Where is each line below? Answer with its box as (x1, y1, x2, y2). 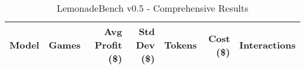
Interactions (239, 38, 296, 51)
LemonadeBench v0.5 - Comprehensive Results (56, 1, 249, 15)
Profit (94, 38, 123, 51)
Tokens (164, 38, 197, 51)
